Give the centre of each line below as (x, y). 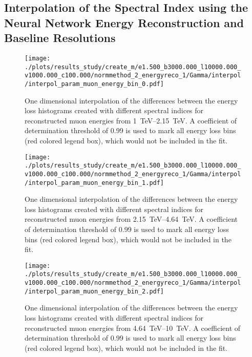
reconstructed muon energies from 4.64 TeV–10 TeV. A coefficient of (133, 328)
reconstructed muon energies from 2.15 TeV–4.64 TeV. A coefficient (131, 219)
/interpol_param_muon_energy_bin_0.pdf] (94, 84)
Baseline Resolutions (60, 38)
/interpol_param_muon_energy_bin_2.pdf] (94, 291)
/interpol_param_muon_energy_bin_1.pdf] (94, 183)
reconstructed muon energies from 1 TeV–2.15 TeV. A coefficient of (131, 120)
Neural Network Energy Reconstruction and (124, 22)
